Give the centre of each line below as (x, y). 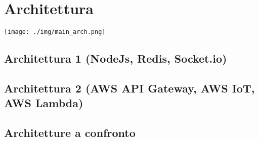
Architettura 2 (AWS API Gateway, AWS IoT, (130, 88)
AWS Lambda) (44, 103)
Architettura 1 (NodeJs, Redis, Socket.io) (116, 58)
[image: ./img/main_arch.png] (55, 32)
